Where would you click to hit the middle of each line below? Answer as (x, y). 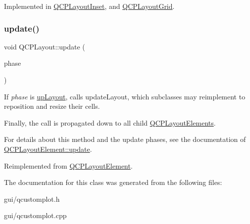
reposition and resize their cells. (52, 106)
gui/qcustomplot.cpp (35, 215)
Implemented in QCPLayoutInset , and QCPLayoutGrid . (89, 6)
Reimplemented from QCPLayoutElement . (68, 165)
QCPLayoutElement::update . (48, 149)
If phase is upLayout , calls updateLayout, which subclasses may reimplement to (125, 96)
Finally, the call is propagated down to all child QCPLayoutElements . (110, 122)
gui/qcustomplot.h (32, 199)
